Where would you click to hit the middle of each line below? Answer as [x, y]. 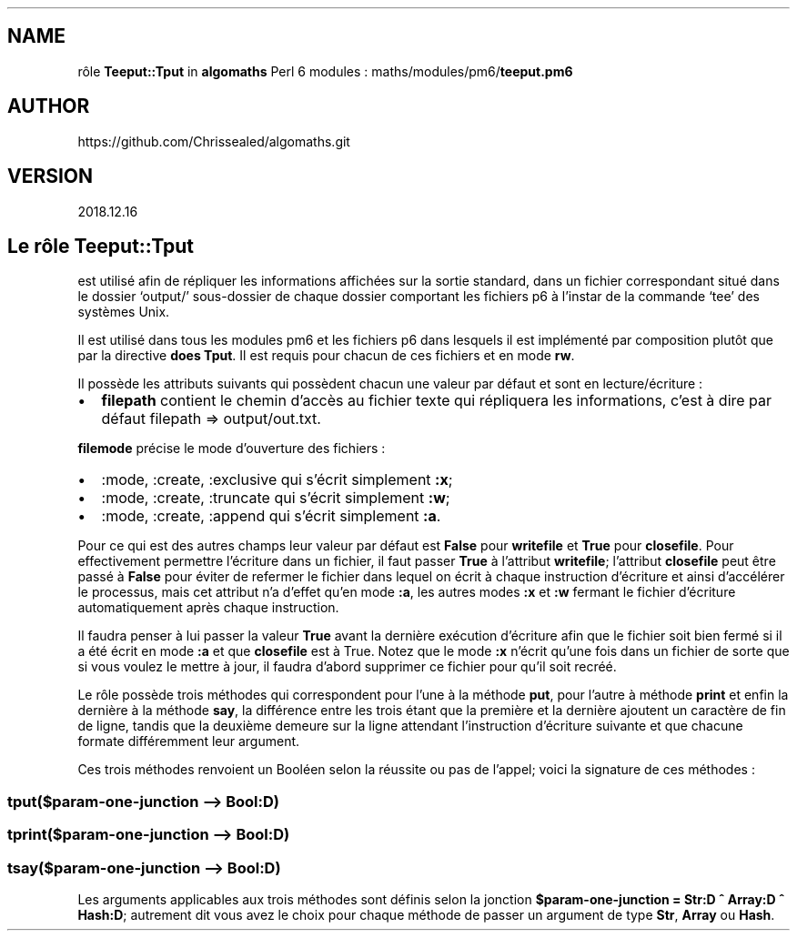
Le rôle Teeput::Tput [101, 246]
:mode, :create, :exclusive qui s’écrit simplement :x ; [277, 480]
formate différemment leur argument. [189, 741]
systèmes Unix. [124, 312]
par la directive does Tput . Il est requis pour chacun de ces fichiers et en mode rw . [326, 356]
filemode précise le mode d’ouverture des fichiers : [232, 449]
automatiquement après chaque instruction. [208, 608]
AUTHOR [49, 106]
